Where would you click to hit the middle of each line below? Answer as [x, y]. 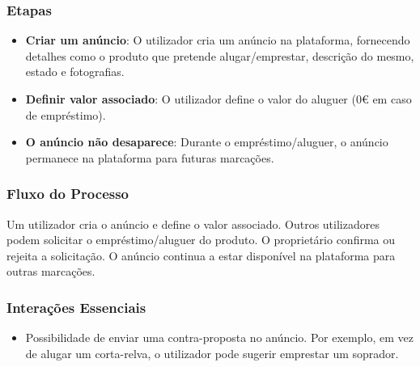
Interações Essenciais [76, 307]
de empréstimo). [66, 114]
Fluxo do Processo [68, 194]
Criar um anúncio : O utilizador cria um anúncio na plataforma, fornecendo [218, 40]
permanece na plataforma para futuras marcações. [150, 157]
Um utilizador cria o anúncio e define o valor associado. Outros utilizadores [193, 224]
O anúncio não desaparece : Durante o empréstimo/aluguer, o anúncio [207, 142]
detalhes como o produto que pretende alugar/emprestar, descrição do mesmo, [220, 55]
